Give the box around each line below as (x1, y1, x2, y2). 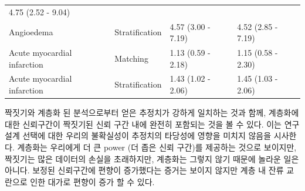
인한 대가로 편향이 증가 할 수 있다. (30, 175, 155, 187)
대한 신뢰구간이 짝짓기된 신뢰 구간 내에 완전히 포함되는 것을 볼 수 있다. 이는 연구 (5, 118, 300, 130)
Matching (114, 52, 148, 64)
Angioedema (9, 26, 53, 38)
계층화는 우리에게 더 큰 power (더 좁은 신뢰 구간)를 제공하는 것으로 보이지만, (17, 140, 297, 153)
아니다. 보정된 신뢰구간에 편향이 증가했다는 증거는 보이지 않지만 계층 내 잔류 (5, 164, 284, 176)
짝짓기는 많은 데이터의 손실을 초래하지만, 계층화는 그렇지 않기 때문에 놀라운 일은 (5, 152, 299, 165)
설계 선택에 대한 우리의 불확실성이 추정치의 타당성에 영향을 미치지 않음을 (5, 129, 272, 142)
